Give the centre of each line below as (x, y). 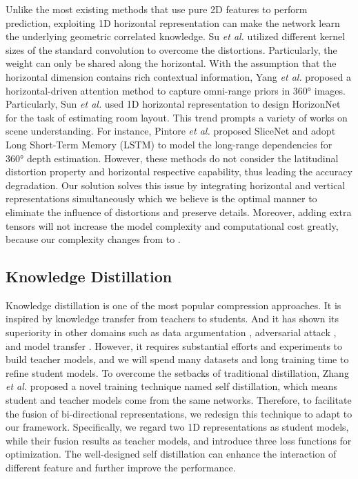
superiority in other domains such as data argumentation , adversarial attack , (171, 332)
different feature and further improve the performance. (121, 468)
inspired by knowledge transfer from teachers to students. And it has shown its (172, 319)
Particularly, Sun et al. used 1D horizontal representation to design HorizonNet (173, 104)
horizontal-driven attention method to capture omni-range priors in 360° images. (176, 90)
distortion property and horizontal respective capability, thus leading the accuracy (179, 172)
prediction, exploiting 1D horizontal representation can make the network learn (173, 22)
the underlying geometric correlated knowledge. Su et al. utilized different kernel (176, 36)
